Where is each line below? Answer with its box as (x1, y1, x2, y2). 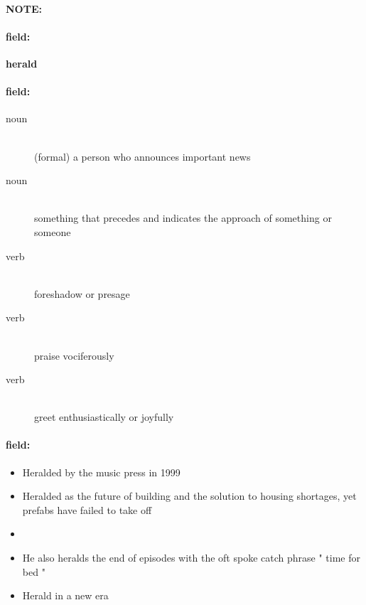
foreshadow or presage (34, 286, 130, 301)
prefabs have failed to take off (22, 502, 152, 517)
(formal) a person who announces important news (34, 149, 251, 164)
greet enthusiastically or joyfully (34, 409, 174, 424)
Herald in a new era (22, 588, 109, 603)
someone (34, 224, 71, 239)
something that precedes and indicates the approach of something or (34, 210, 332, 225)
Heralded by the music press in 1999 (22, 464, 181, 479)
